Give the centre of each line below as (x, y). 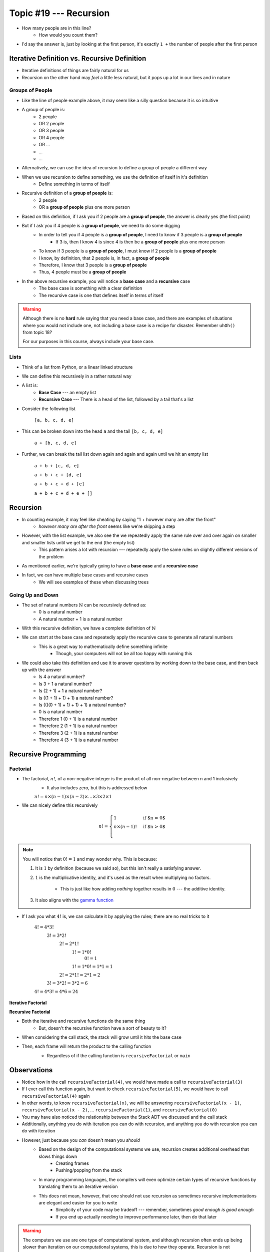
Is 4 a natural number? (62, 677)
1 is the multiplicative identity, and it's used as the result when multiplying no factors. (123, 877)
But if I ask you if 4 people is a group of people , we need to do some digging (101, 226)
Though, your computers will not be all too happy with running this (124, 654)
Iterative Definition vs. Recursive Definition (78, 58)
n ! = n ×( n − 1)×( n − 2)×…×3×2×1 (73, 797)
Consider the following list (49, 409)
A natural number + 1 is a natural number (80, 619)
